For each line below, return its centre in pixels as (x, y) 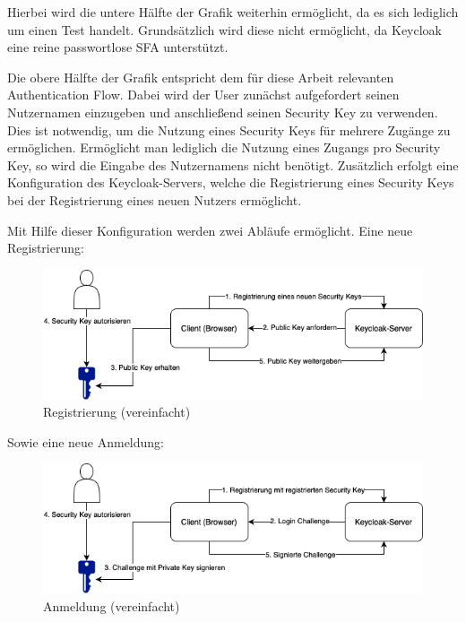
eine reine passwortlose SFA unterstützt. (118, 47)
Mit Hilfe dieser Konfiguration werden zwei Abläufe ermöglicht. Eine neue (210, 230)
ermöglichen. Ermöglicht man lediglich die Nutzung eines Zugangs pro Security (224, 147)
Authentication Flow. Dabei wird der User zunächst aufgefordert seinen (203, 95)
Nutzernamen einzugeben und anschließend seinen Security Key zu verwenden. (223, 112)
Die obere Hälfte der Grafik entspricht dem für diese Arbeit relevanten (201, 77)
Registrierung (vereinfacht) (117, 412)
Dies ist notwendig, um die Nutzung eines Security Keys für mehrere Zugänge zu (229, 130)
